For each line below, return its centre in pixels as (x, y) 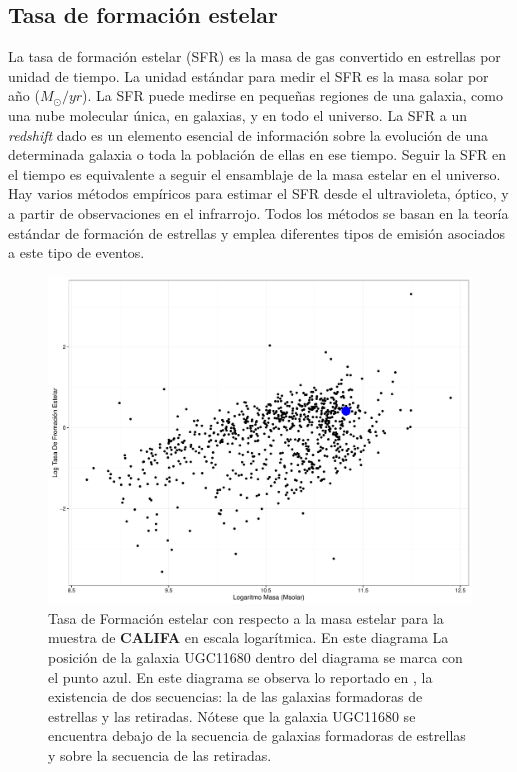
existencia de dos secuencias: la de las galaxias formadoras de (235, 696)
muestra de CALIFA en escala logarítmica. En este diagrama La (248, 637)
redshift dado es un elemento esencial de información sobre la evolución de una (248, 134)
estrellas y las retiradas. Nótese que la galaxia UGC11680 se (232, 715)
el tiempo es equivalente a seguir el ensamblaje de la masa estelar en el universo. (254, 173)
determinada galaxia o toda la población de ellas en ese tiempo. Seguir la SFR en (257, 154)
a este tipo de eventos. (76, 252)
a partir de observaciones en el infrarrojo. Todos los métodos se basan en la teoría (258, 212)
